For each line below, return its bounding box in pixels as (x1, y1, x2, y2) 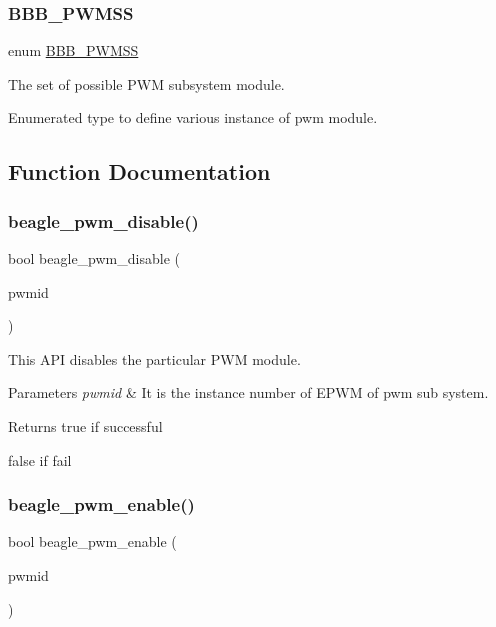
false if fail (8, 449, 72, 470)
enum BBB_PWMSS (8, 40, 139, 61)
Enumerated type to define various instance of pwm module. (8, 107, 378, 128)
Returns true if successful (8, 415, 163, 436)
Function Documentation (8, 156, 271, 187)
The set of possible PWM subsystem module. (8, 73, 285, 94)
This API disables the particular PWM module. (8, 348, 301, 369)
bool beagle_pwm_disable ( (8, 248, 180, 268)
